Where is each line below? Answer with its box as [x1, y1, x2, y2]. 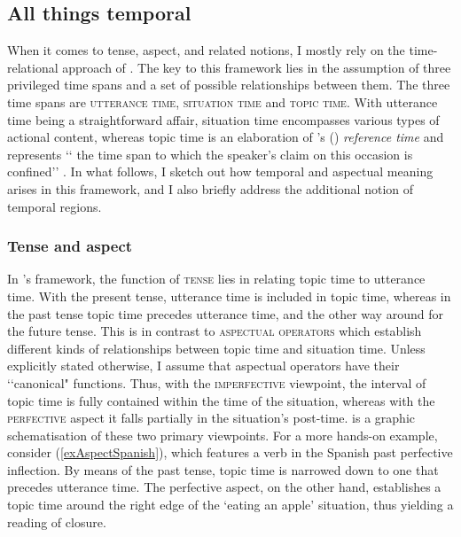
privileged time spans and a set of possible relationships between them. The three [7, 75, 450, 94]
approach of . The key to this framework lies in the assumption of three [62, 58, 451, 76]
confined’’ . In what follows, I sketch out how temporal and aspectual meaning [7, 162, 434, 181]
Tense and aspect [7, 235, 133, 257]
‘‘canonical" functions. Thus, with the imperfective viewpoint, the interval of [7, 373, 426, 392]
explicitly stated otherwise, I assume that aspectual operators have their [7, 356, 400, 375]
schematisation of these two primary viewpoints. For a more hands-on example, [7, 425, 438, 444]
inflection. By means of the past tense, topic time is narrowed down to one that [7, 460, 439, 479]
